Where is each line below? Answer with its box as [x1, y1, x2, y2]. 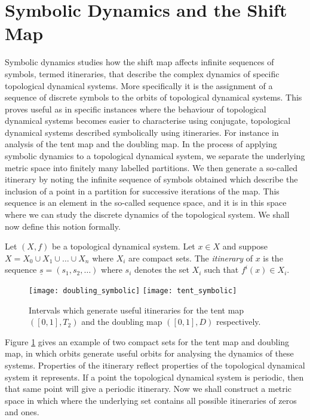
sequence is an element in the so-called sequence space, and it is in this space [5, 196, 287, 209]
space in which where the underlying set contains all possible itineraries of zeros [5, 394, 297, 406]
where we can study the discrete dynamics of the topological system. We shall [5, 208, 290, 221]
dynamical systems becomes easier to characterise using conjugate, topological [5, 114, 291, 127]
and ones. [5, 406, 39, 418]
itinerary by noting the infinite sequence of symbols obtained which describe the [5, 173, 298, 185]
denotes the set [134, 263, 189, 276]
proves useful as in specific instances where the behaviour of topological [5, 102, 266, 115]
